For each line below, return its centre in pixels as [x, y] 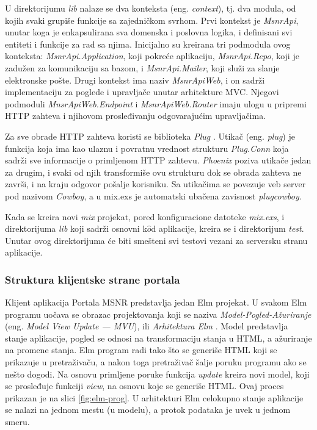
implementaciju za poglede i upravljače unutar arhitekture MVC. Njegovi [142, 92]
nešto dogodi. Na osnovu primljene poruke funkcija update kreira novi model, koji [157, 374]
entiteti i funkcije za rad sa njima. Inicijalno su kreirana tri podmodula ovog [148, 44]
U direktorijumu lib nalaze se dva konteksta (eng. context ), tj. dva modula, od [151, 8]
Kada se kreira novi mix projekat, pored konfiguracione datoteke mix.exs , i [145, 216]
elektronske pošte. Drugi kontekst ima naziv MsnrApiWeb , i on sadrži [135, 80]
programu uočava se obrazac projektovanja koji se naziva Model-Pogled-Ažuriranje [158, 314]
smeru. [17, 422]
